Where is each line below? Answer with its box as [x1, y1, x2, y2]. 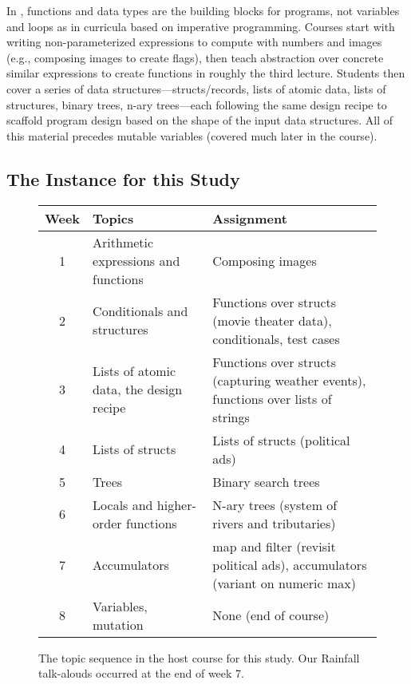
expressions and [93, 251, 180, 270]
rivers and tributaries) [212, 513, 336, 532]
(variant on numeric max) [212, 573, 356, 592]
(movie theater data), [212, 310, 332, 330]
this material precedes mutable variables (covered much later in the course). [6, 127, 377, 144]
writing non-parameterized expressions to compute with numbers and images [6, 34, 382, 50]
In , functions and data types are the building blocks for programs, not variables [6, 2, 400, 18]
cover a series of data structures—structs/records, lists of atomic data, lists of [6, 80, 386, 97]
